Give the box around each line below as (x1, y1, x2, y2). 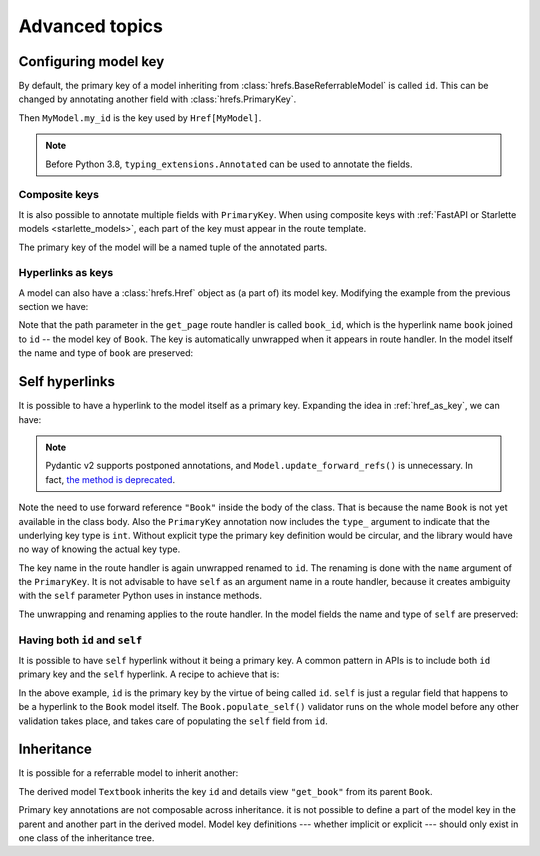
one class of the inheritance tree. (18, 832, 155, 844)
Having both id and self (18, 633, 143, 647)
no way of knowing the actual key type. (18, 543, 181, 555)
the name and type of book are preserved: (18, 347, 194, 359)
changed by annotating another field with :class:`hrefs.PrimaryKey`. (18, 93, 297, 105)
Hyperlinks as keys (18, 266, 114, 280)
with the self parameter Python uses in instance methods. (18, 590, 263, 602)
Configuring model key (18, 53, 165, 70)
